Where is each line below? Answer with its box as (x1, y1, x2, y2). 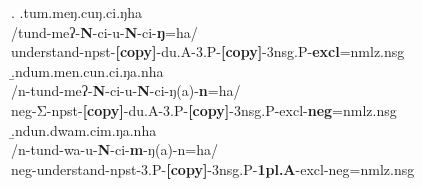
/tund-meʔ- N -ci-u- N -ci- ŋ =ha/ (11, 21, 198, 42)
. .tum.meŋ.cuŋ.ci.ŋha (11, 2, 142, 22)
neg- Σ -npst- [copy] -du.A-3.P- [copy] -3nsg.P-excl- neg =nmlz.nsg (11, 99, 397, 120)
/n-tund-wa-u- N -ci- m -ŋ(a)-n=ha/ (11, 139, 218, 160)
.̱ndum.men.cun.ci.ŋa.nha (11, 60, 164, 81)
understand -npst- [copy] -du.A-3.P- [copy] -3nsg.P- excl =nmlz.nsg (11, 41, 405, 62)
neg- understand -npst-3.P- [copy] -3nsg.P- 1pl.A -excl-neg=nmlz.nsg (11, 158, 415, 179)
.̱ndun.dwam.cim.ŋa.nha (11, 119, 157, 140)
